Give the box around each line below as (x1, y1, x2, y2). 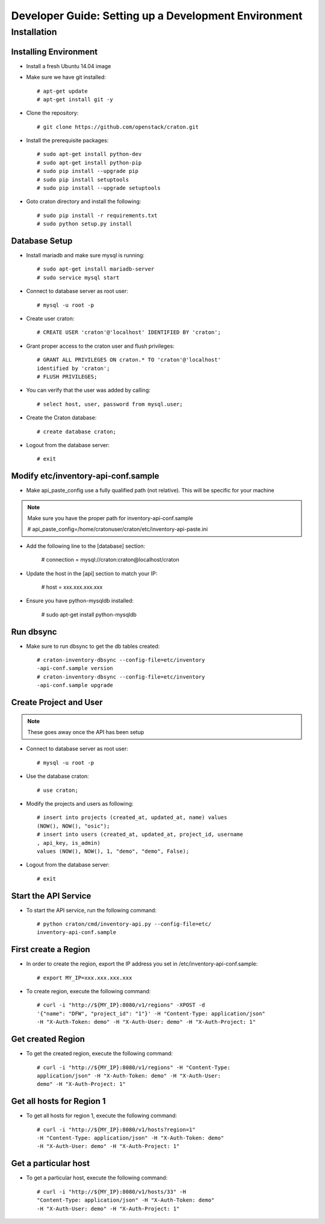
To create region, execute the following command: (26, 988, 151, 995)
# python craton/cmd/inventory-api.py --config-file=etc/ (37, 921, 212, 927)
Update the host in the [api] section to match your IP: (26, 570, 158, 577)
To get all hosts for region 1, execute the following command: (26, 1112, 178, 1119)
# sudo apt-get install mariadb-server (37, 266, 155, 272)
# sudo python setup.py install (37, 221, 132, 227)
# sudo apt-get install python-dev (37, 151, 142, 158)
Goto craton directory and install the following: (26, 198, 141, 205)
